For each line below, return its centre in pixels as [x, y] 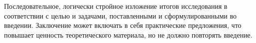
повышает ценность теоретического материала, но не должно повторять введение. [128, 34]
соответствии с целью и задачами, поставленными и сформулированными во [120, 15]
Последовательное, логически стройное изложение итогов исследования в [116, 6]
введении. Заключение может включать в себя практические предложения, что [123, 25]
